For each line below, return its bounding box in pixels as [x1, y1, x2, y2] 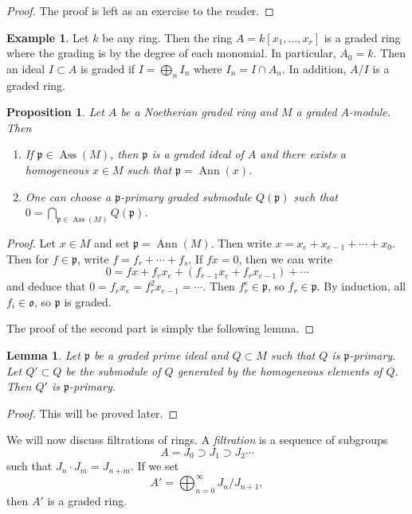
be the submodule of [65, 362, 161, 379]
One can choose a [25, 188, 112, 204]
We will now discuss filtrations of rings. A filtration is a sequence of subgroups [6, 431, 388, 448]
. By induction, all [316, 278, 406, 294]
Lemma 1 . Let [6, 346, 80, 363]
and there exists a [260, 146, 346, 162]
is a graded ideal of [151, 146, 244, 162]
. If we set [130, 458, 179, 474]
